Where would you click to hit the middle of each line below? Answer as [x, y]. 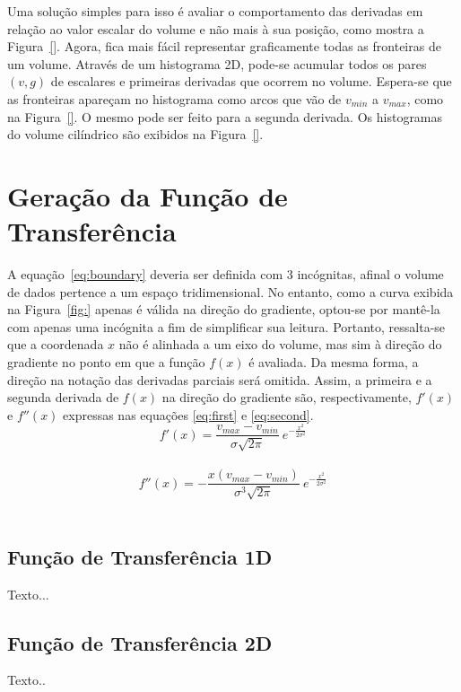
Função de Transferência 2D [140, 642]
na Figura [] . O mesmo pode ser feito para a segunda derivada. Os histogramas [225, 116]
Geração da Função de [148, 195]
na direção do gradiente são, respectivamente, [287, 397]
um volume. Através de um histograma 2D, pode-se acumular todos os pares [217, 63]
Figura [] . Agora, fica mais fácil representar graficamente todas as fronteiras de [224, 46]
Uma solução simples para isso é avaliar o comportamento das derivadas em [215, 11]
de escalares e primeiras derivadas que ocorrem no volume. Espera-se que [251, 81]
